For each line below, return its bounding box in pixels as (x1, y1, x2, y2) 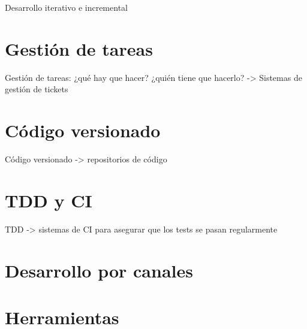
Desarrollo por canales (5, 258, 193, 282)
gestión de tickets (5, 83, 68, 95)
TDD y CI (5, 188, 92, 212)
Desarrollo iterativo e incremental (5, 1, 128, 13)
